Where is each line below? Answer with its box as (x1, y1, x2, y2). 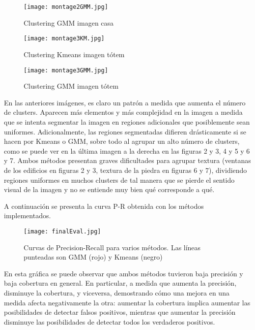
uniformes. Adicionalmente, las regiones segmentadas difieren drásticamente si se (4, 126, 247, 136)
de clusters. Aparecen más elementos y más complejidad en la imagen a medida (4, 107, 243, 117)
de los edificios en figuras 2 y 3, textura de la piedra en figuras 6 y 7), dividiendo (4, 165, 247, 175)
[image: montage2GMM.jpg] (24, 3, 108, 10)
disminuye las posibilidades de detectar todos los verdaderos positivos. (4, 316, 215, 327)
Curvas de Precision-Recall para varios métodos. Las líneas (24, 242, 201, 252)
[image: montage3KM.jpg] (24, 35, 105, 42)
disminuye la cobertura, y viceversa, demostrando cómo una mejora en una (4, 287, 229, 297)
